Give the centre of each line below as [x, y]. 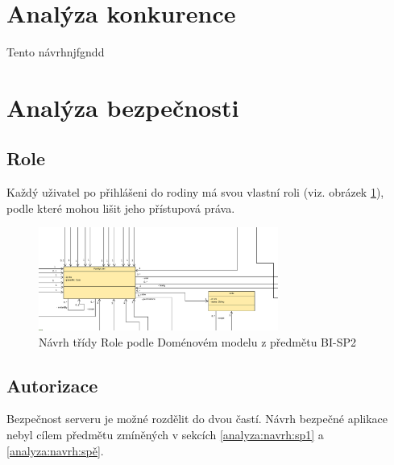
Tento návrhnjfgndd [56, 52]
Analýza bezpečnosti [123, 107]
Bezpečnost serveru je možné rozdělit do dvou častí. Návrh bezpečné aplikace [197, 419]
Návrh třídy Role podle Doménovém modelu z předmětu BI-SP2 [198, 341]
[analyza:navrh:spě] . [55, 450]
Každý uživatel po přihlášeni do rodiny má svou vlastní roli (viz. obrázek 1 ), [195, 192]
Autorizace [52, 385]
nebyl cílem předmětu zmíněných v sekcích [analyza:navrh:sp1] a [165, 434]
